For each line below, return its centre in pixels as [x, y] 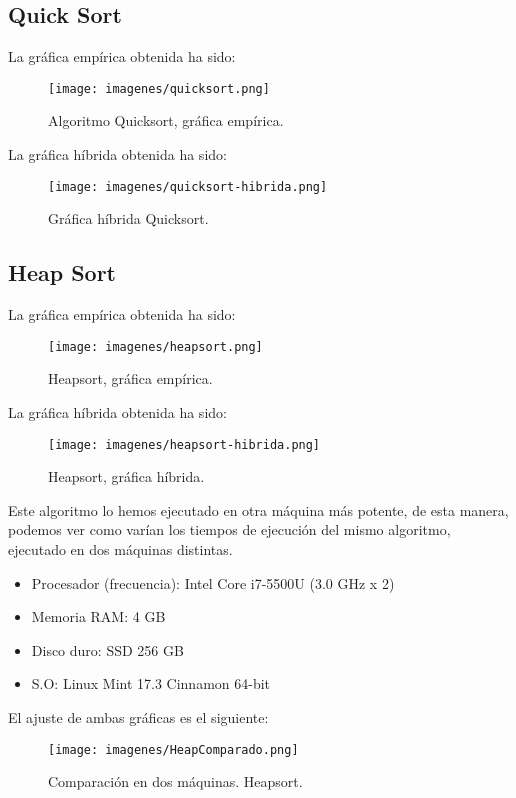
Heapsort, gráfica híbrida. [126, 476]
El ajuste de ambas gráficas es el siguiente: [138, 716]
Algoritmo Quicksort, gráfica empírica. [166, 120]
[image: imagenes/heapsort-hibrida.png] [184, 444]
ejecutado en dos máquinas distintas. [120, 548]
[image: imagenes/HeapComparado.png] [173, 749]
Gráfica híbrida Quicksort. [128, 218]
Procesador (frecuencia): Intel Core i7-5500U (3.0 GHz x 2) [213, 582]
